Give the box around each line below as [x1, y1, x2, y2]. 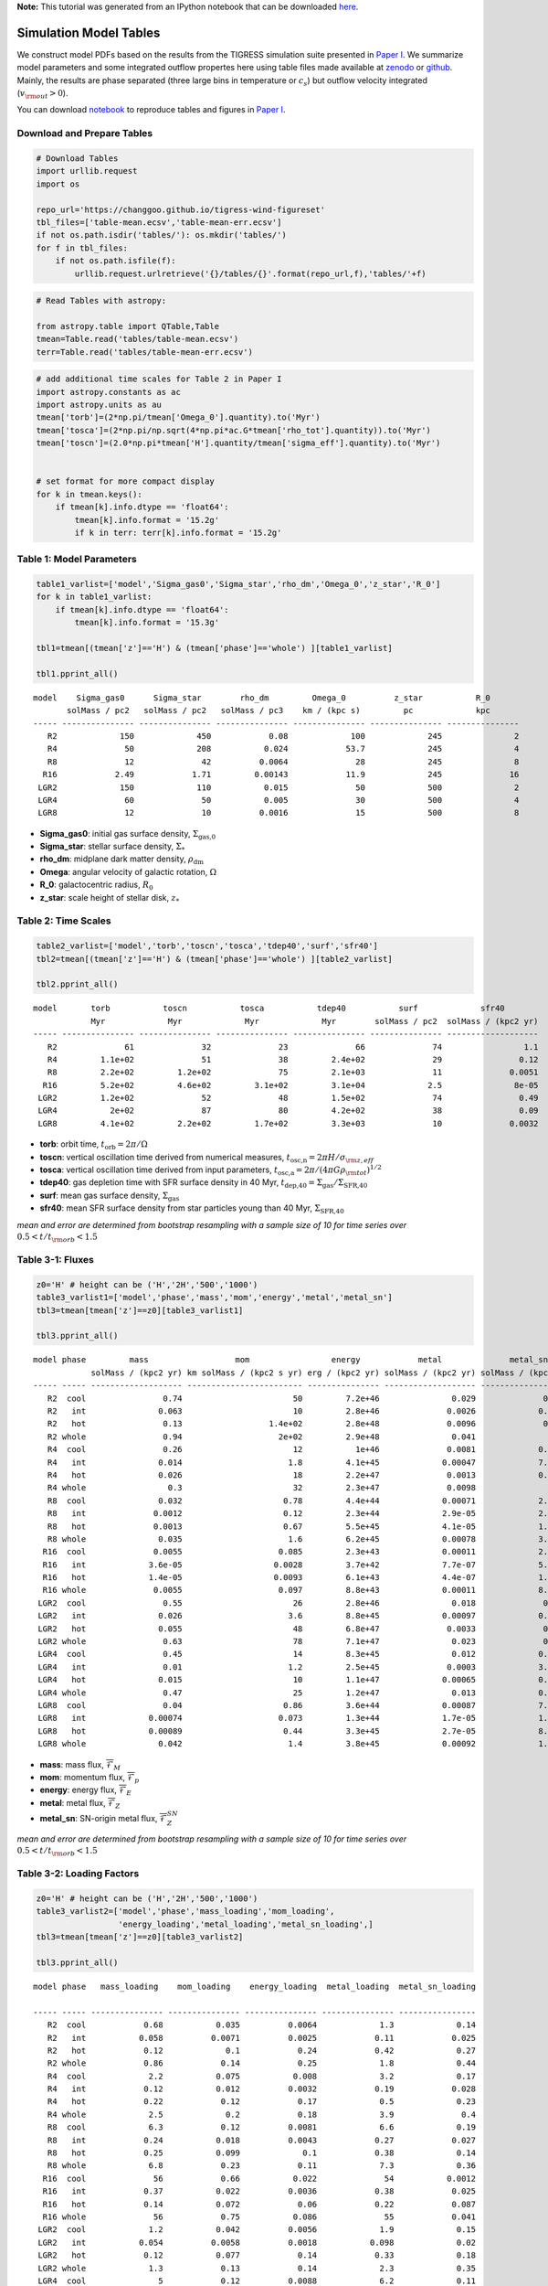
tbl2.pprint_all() [36, 979, 119, 989]
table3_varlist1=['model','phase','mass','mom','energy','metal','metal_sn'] [36, 1292, 393, 1303]
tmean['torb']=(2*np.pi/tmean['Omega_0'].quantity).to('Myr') [36, 412, 321, 422]
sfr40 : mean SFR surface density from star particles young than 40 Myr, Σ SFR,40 [39, 1202, 344, 1216]
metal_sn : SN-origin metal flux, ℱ [39, 1812, 168, 1823]
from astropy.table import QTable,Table [36, 321, 219, 331]
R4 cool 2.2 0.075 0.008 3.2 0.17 [47, 2071, 477, 2081]
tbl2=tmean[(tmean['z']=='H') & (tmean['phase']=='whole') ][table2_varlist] [36, 954, 393, 964]
